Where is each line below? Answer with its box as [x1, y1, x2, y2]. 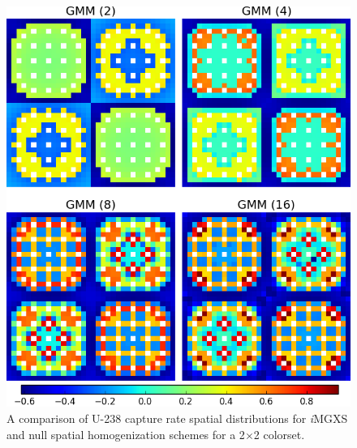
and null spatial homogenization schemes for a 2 [6, 425, 245, 442]
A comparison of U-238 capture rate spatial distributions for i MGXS [6, 409, 348, 426]
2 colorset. [253, 425, 305, 442]
